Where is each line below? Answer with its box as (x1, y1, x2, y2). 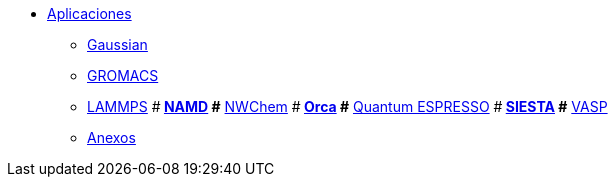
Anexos (87, 129, 136, 146)
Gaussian (87, 36, 148, 53)
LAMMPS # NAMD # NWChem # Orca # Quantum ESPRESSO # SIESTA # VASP (87, 98, 608, 115)
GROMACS (87, 67, 159, 84)
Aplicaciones (47, 5, 132, 22)
